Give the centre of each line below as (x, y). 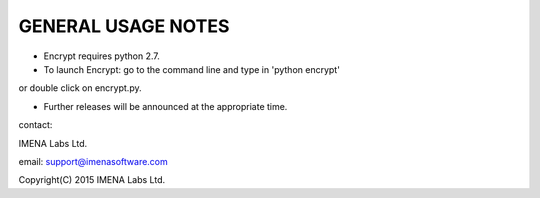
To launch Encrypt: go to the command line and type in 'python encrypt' (191, 69)
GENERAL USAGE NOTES (124, 26)
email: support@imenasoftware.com (93, 161)
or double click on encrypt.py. (80, 88)
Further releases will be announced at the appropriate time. (165, 106)
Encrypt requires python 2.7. (101, 56)
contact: (35, 125)
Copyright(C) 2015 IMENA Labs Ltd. (92, 180)
